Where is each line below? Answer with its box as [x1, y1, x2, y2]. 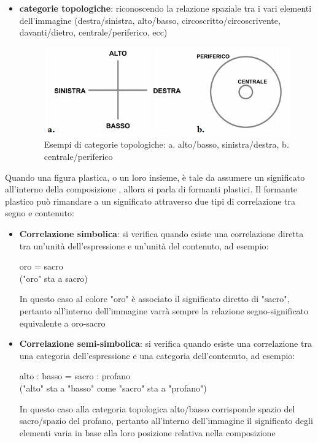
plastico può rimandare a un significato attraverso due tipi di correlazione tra [5, 194, 296, 207]
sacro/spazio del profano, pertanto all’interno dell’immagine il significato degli [19, 414, 313, 427]
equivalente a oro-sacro [19, 316, 106, 329]
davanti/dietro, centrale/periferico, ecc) [19, 26, 168, 39]
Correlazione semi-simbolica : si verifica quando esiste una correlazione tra [19, 337, 312, 350]
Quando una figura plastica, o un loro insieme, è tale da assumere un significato [5, 170, 305, 183]
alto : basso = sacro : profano [19, 369, 131, 382]
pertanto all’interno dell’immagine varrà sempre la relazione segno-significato [19, 305, 309, 317]
